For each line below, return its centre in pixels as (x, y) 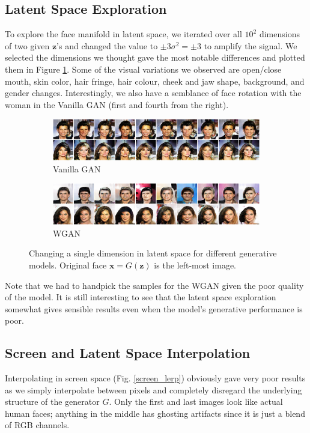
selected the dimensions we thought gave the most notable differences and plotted (155, 57)
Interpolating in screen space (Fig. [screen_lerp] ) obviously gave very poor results (155, 378)
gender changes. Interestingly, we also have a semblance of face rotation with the (153, 93)
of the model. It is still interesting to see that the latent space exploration (141, 297)
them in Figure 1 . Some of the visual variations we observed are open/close (143, 69)
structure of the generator (52, 401)
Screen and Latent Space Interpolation (128, 353)
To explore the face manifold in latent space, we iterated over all (123, 34)
